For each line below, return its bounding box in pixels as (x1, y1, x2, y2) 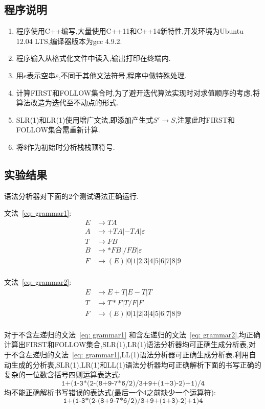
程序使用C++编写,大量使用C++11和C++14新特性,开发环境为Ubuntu (16, 26, 244, 36)
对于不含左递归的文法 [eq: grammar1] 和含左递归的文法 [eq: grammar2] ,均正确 (4, 329, 261, 339)
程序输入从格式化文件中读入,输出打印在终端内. (16, 53, 171, 63)
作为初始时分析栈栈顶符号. (27, 141, 115, 152)
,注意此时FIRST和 (175, 114, 235, 125)
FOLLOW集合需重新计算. (16, 124, 100, 135)
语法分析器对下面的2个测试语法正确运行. (4, 190, 139, 201)
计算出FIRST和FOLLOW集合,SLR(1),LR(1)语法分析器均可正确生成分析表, (4, 339, 249, 350)
